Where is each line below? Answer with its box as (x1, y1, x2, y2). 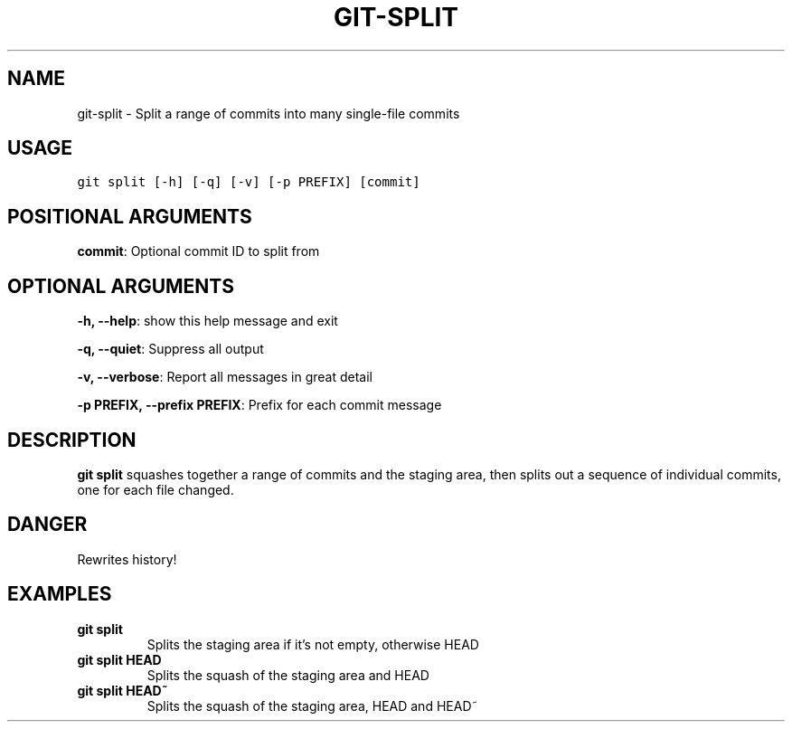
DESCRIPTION (7, 428, 137, 451)
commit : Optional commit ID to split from (77, 243, 320, 260)
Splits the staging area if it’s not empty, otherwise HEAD (146, 636, 479, 652)
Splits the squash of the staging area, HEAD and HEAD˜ (146, 697, 478, 714)
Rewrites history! (77, 551, 177, 567)
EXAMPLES (7, 582, 112, 606)
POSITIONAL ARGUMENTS (7, 204, 252, 228)
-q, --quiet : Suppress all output (77, 341, 264, 357)
